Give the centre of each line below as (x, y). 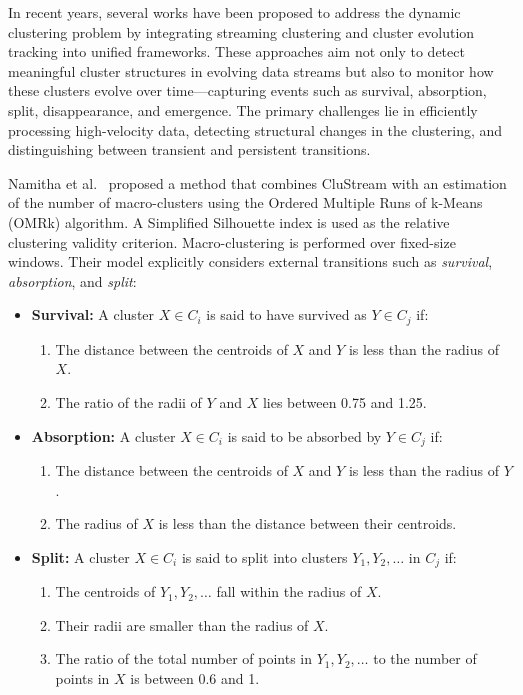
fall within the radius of (289, 591)
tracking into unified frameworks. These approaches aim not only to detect (236, 51)
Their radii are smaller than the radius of (182, 624)
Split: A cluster (80, 556)
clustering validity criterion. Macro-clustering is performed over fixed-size (232, 241)
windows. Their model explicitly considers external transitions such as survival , (250, 261)
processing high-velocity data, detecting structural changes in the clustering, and (255, 129)
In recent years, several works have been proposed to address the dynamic (234, 12)
